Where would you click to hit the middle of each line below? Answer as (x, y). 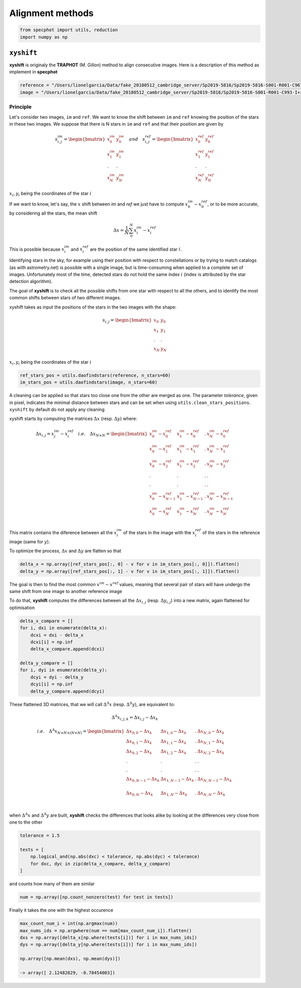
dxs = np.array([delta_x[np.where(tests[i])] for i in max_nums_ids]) (109, 937)
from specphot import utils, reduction (69, 30)
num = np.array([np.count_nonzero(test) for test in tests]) (97, 897)
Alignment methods (51, 13)
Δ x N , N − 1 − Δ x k (215, 779)
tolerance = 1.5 (40, 836)
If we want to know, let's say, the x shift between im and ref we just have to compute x (99, 204)
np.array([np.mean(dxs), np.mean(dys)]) (70, 959)
